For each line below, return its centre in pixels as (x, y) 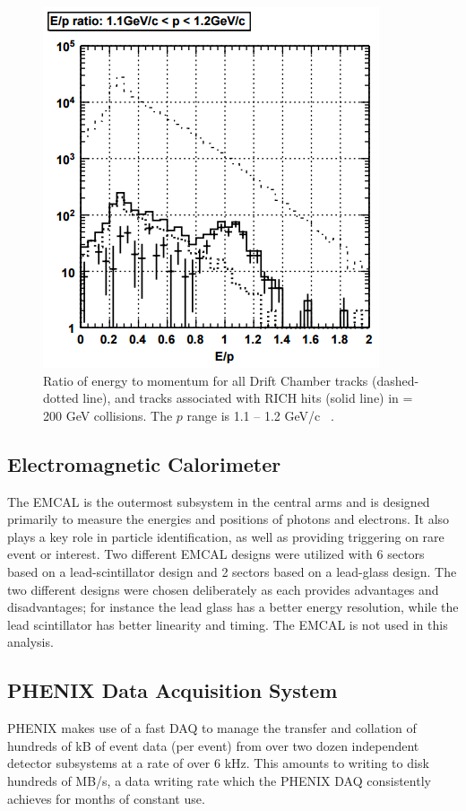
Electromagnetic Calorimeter (144, 463)
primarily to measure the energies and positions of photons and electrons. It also (229, 519)
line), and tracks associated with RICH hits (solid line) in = (248, 398)
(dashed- (395, 380)
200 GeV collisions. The (108, 415)
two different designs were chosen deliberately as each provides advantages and (223, 589)
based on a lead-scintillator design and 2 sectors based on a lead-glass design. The (232, 571)
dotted (61, 398)
